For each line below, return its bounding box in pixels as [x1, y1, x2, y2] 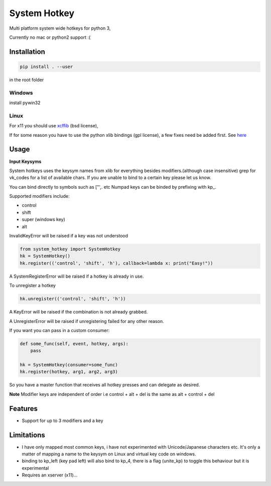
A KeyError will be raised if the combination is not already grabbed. [9, 309, 148, 315]
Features [9, 404, 38, 413]
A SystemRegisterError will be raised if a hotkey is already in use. [9, 273, 144, 279]
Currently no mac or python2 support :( [9, 34, 91, 40]
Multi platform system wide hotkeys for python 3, [9, 25, 111, 31]
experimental [22, 465, 49, 471]
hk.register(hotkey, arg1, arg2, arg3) [20, 369, 118, 375]
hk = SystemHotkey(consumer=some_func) [20, 362, 118, 368]
